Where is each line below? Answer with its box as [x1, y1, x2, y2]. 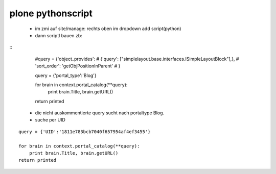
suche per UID [35, 117, 66, 123]
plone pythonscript [9, 8, 93, 19]
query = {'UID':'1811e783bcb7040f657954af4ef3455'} [18, 129, 151, 135]
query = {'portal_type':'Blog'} [35, 72, 97, 79]
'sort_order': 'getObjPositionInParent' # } [35, 63, 121, 69]
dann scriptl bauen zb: [35, 32, 83, 38]
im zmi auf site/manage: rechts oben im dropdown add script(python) [35, 26, 181, 32]
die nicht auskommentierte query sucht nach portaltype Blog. [35, 110, 165, 116]
